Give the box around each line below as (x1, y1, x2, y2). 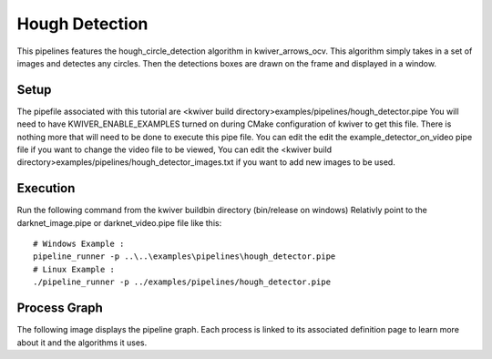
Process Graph (16, 301, 104, 316)
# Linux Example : (33, 264, 116, 274)
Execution (16, 180, 76, 196)
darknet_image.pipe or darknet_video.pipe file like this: (16, 217, 222, 228)
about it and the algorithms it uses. (16, 337, 148, 348)
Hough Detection (16, 14, 149, 34)
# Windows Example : (33, 239, 125, 250)
